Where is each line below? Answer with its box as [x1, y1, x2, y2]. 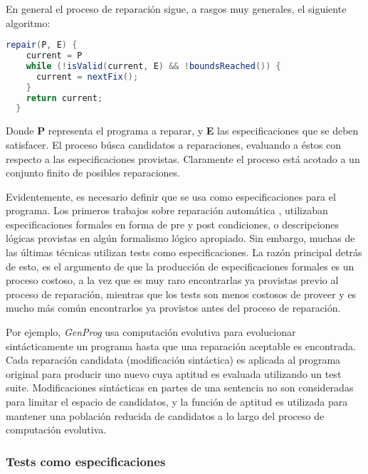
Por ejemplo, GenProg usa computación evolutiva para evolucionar [6, 325, 296, 339]
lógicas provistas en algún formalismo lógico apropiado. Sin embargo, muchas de [6, 231, 355, 246]
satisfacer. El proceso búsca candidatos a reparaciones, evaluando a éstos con [6, 137, 342, 152]
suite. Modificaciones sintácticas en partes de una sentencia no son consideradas [6, 380, 354, 395]
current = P [26, 51, 83, 61]
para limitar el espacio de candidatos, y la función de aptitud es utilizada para [6, 394, 348, 409]
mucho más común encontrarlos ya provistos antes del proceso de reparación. [6, 300, 341, 315]
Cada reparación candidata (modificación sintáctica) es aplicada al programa [6, 352, 341, 367]
